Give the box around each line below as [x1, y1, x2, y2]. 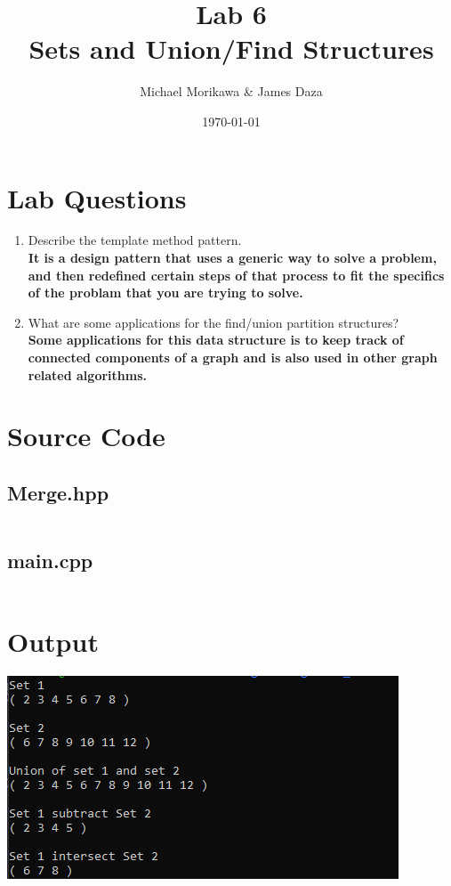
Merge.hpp [7, 478, 109, 506]
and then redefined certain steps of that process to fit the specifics [28, 265, 445, 284]
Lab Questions [7, 179, 187, 215]
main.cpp [7, 547, 93, 574]
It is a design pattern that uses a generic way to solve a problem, [28, 248, 437, 267]
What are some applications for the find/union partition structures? [28, 313, 399, 331]
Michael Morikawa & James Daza [140, 82, 323, 101]
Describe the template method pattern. [28, 231, 242, 249]
